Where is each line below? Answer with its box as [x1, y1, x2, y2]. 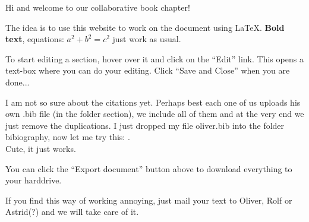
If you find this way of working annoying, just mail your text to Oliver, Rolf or [5, 194, 292, 206]
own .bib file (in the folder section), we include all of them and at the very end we [5, 107, 304, 120]
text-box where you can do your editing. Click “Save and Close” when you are [5, 64, 290, 77]
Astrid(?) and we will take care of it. [5, 205, 139, 218]
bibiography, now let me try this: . [5, 131, 130, 143]
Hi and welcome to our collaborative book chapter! [5, 1, 190, 13]
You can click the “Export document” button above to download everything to [5, 162, 292, 175]
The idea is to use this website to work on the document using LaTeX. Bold [5, 21, 285, 33]
